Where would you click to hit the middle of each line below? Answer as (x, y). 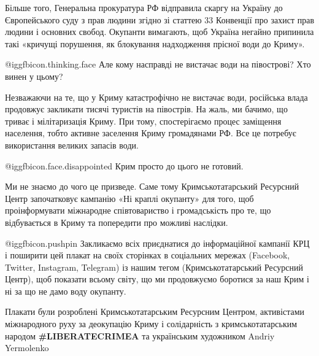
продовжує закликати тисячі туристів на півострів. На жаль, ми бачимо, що (146, 109)
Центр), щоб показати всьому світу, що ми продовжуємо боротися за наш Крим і (157, 279)
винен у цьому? (34, 76)
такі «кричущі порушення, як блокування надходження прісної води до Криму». (155, 43)
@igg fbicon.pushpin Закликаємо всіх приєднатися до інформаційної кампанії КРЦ (157, 243)
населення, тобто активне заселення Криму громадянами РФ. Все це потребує (151, 133)
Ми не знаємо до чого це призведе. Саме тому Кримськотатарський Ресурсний (152, 186)
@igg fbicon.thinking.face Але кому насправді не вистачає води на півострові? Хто (158, 64)
